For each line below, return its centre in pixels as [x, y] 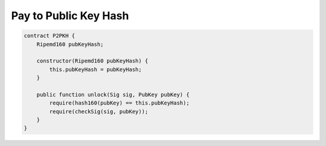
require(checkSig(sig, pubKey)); [99, 111]
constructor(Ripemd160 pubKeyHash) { [92, 61]
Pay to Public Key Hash [70, 16]
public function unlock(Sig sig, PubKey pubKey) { [113, 94]
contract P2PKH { [50, 36]
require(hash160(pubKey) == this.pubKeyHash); [119, 103]
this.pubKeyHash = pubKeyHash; [95, 69]
